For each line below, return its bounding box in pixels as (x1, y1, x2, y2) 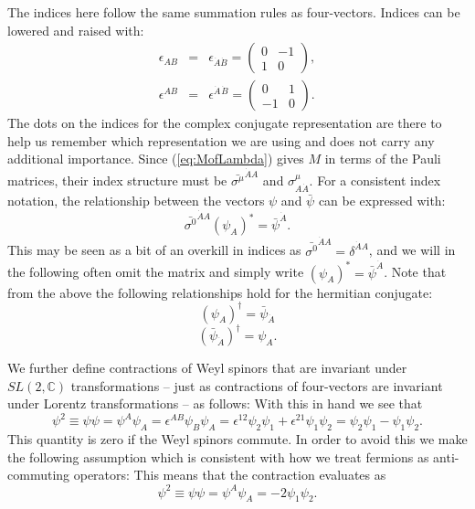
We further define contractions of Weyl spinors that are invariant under (7, 358, 407, 377)
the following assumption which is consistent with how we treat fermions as (7, 447, 429, 466)
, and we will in (368, 240, 456, 260)
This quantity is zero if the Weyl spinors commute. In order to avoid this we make (7, 429, 468, 449)
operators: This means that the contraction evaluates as (73, 465, 386, 484)
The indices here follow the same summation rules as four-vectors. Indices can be (7, 3, 460, 21)
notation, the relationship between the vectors (7, 191, 265, 210)
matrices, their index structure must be (7, 171, 227, 190)
